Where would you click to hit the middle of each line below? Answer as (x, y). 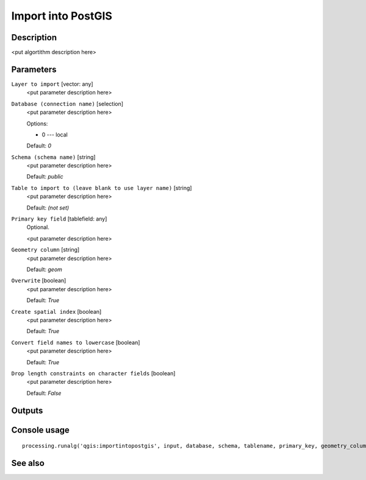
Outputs (27, 410)
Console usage (41, 430)
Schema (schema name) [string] (53, 157)
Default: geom (44, 269)
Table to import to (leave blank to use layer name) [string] (102, 188)
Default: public (45, 177)
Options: (37, 123)
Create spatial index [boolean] (56, 311)
